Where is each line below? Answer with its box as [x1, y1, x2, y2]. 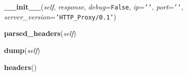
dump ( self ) [4, 44, 40, 55]
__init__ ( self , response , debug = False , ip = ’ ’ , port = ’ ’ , [4, 1, 183, 11]
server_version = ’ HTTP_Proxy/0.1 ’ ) [4, 11, 117, 21]
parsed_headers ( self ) [4, 28, 76, 38]
